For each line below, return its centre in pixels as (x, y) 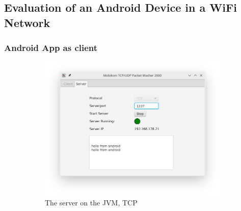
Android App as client (51, 48)
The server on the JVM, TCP (91, 202)
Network (27, 22)
